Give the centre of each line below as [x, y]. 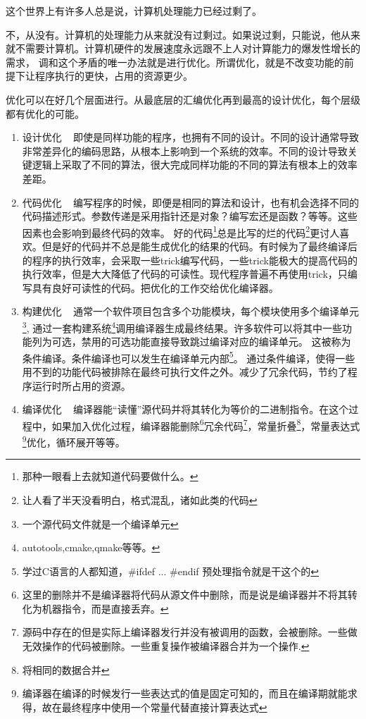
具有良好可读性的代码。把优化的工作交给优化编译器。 [155, 287]
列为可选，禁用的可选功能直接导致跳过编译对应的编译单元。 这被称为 [191, 342]
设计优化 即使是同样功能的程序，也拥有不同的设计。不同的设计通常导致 [191, 137]
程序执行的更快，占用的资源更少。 [114, 76]
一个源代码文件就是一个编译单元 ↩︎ [100, 523]
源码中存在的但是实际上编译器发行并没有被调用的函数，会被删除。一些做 [190, 632]
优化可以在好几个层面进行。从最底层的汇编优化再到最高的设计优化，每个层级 [183, 99]
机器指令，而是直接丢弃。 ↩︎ [105, 608]
